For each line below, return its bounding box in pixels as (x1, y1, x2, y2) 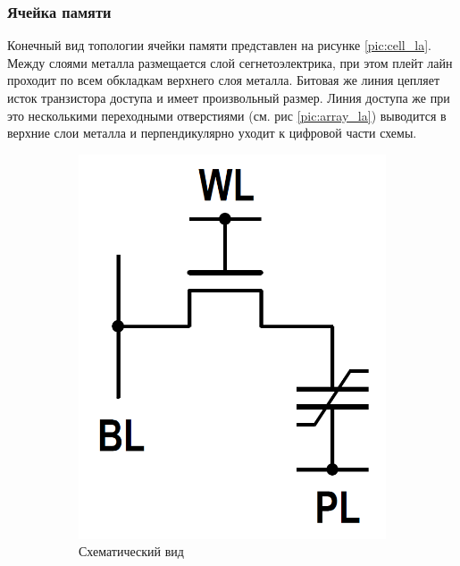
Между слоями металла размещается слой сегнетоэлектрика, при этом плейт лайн (7, 53, 453, 72)
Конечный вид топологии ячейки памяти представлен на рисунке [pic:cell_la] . (7, 36, 431, 55)
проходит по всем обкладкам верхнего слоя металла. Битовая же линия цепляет (7, 71, 440, 89)
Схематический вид (79, 542, 184, 561)
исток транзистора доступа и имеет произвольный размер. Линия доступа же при (7, 89, 450, 106)
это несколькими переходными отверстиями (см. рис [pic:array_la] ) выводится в (7, 106, 447, 124)
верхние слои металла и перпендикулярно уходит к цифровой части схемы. (7, 123, 417, 142)
